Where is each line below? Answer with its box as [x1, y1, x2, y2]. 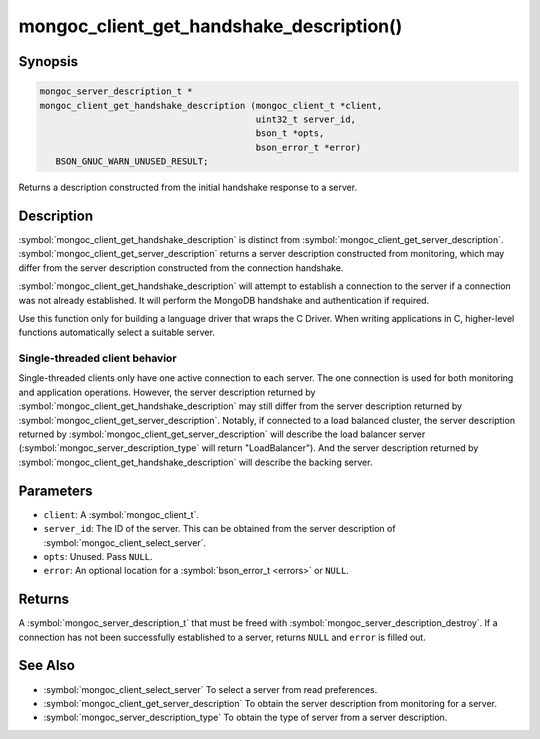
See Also [18, 657, 75, 674]
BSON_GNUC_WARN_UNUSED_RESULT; [55, 156, 209, 167]
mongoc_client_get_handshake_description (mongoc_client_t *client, [39, 100, 383, 111]
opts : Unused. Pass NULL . [43, 550, 154, 562]
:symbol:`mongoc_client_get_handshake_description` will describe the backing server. [18, 456, 373, 468]
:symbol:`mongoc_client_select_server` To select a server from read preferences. [43, 683, 378, 695]
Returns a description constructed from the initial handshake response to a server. [18, 181, 358, 194]
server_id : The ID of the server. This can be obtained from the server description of [43, 523, 396, 535]
